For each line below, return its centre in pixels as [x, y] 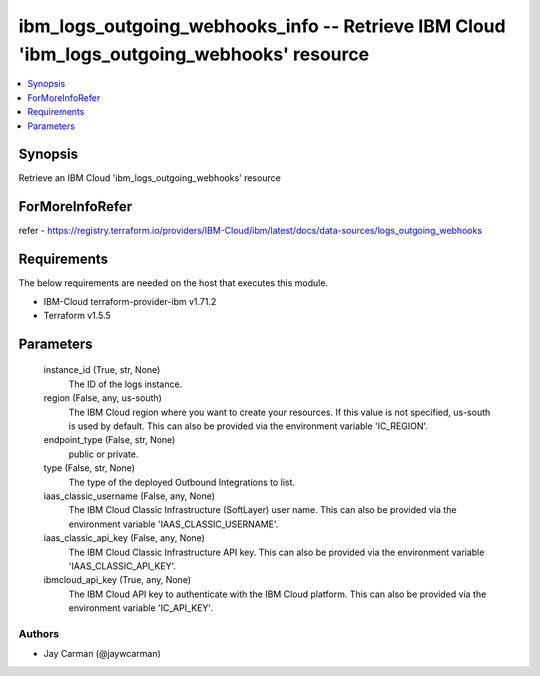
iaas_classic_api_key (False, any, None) [124, 538]
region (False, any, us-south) [102, 398]
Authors [39, 633]
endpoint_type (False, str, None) [109, 440]
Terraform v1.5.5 [77, 316]
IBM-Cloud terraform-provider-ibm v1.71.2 [130, 301]
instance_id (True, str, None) [102, 370]
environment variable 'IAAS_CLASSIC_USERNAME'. [173, 524]
